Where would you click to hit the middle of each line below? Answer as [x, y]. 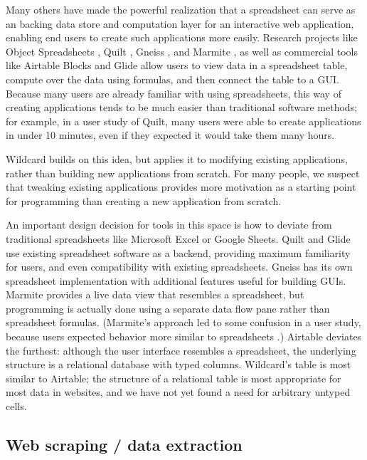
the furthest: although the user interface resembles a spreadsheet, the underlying [181, 350]
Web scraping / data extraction [124, 445]
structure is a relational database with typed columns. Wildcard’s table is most [179, 364]
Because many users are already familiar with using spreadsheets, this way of [174, 93]
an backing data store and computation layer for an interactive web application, [180, 23]
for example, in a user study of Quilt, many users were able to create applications [183, 121]
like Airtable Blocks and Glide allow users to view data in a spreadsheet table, [177, 65]
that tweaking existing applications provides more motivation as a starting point [181, 187]
